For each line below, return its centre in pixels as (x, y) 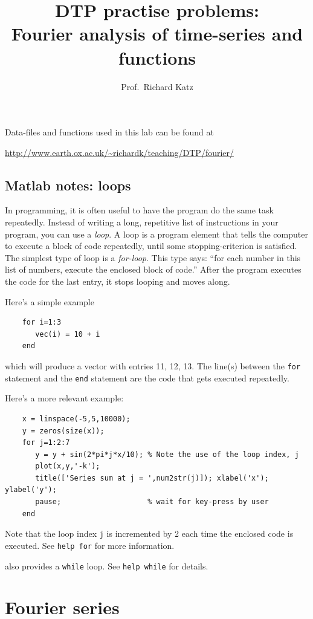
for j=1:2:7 (46, 443)
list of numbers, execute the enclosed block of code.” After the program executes (153, 269)
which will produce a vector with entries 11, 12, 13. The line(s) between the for (153, 366)
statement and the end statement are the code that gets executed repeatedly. (147, 378)
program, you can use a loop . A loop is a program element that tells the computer (156, 234)
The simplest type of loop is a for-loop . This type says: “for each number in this (153, 257)
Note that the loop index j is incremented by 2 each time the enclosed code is (149, 533)
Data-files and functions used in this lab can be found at (109, 132)
